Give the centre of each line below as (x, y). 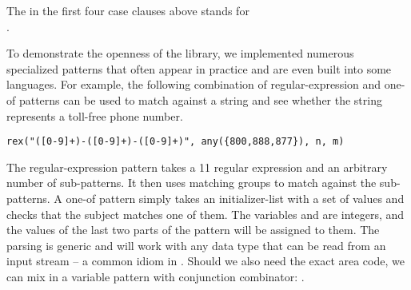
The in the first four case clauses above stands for (128, 10)
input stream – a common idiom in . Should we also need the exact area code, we (205, 261)
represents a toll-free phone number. (95, 115)
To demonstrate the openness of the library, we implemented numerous (180, 53)
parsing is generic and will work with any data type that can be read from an (196, 245)
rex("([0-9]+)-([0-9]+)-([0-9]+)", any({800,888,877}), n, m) (176, 142)
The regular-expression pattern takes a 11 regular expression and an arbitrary (197, 167)
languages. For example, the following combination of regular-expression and (194, 84)
